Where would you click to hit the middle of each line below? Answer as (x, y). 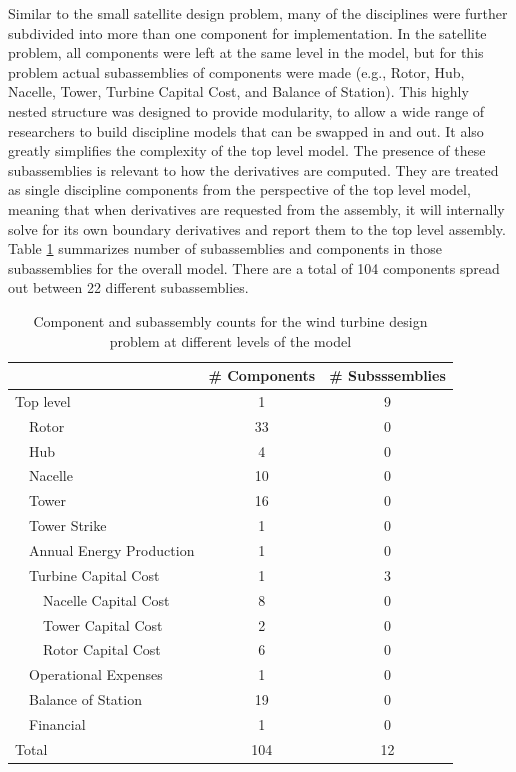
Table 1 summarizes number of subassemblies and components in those (225, 248)
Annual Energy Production (111, 550)
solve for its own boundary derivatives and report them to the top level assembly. (257, 228)
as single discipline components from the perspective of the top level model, (239, 189)
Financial (57, 723)
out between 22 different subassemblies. (128, 287)
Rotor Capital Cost (101, 649)
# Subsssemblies (387, 375)
